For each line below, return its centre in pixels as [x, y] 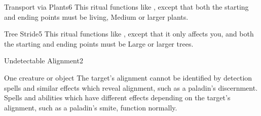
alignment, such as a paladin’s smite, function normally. [91, 107]
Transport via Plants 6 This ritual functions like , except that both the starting [126, 7]
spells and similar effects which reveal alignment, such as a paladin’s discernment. [131, 87]
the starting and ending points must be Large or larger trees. [99, 43]
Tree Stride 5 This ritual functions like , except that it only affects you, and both [129, 34]
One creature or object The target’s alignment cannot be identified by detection [128, 77]
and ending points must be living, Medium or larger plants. [96, 16]
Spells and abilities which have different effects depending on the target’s [117, 98]
